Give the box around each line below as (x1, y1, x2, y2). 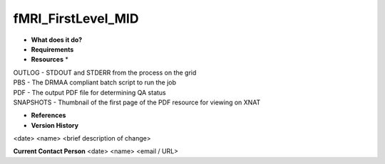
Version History (31, 121, 78, 129)
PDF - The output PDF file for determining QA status (13, 88, 167, 97)
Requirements (31, 45, 74, 53)
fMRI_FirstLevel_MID (13, 11, 139, 26)
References (31, 111, 66, 120)
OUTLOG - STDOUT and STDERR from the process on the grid (13, 68, 197, 77)
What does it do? (31, 35, 83, 44)
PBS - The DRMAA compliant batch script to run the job (13, 78, 177, 87)
